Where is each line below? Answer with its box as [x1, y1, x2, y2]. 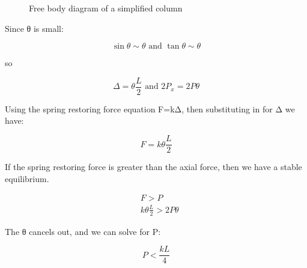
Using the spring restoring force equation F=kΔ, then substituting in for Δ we [5, 102, 295, 115]
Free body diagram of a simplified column [29, 2, 183, 14]
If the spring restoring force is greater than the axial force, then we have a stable [5, 160, 302, 173]
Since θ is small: [5, 22, 64, 34]
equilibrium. [5, 172, 49, 184]
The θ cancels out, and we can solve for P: [5, 225, 161, 237]
